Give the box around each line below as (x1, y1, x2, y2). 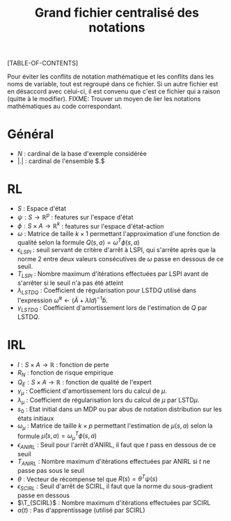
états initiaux (17, 414, 54, 422)
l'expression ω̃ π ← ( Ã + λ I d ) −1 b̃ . (17, 295, 108, 304)
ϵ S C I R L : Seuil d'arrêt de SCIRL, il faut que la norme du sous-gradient (17, 482, 214, 492)
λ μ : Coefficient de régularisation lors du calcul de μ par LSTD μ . (17, 396, 200, 405)
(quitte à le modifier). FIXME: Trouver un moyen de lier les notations (7, 95, 201, 103)
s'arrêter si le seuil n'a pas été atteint (17, 279, 124, 287)
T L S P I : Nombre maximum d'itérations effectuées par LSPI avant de (17, 270, 209, 279)
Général (7, 127, 54, 142)
